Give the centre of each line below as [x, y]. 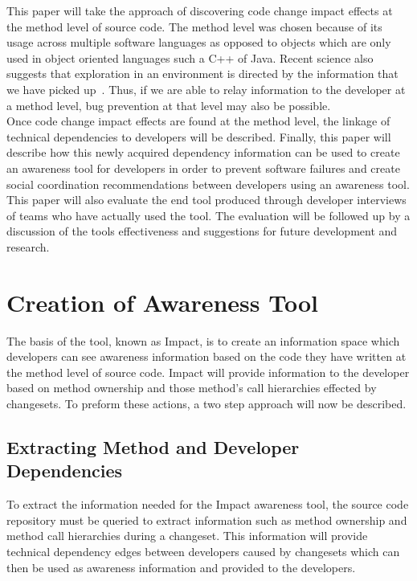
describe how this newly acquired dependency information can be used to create [203, 152]
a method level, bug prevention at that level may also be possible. [169, 105]
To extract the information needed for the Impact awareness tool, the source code [208, 504]
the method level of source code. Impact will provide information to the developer [208, 372]
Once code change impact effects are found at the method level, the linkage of [198, 121]
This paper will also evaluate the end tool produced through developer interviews [206, 200]
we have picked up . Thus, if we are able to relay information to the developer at [206, 89]
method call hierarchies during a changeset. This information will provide [187, 536]
